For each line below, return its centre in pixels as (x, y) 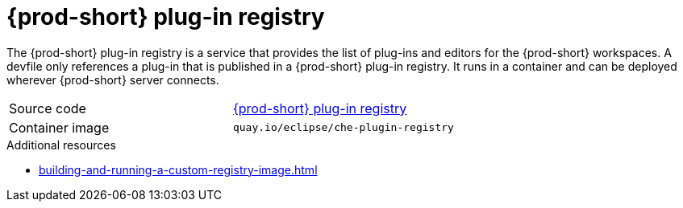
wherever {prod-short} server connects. (113, 80)
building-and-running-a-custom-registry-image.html (178, 169)
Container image (59, 127)
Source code (48, 108)
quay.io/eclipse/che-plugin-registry (343, 128)
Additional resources (61, 145)
